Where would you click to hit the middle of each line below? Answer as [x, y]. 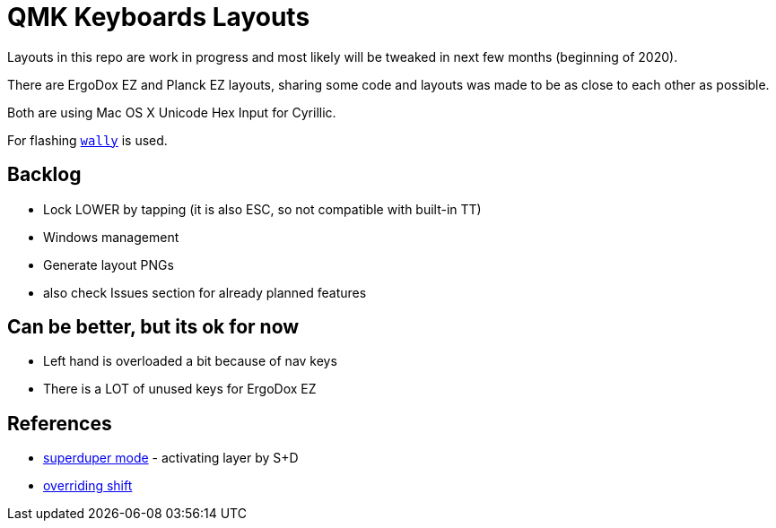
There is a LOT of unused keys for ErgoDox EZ [180, 389]
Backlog [44, 175]
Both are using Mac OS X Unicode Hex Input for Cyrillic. [172, 112]
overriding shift [88, 486]
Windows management [111, 237]
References [60, 423]
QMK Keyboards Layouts [159, 17]
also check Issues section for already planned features [205, 292]
